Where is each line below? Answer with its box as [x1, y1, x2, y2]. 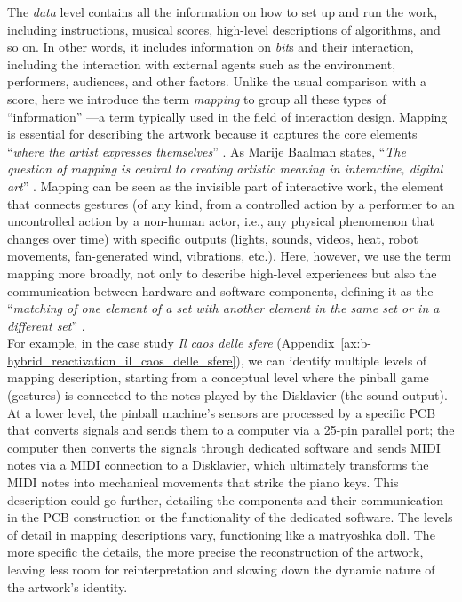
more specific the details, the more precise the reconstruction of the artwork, [7, 542, 424, 561]
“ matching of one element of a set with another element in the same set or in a [7, 299, 440, 317]
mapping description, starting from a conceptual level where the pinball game [7, 368, 429, 387]
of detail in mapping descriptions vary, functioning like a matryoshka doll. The [7, 525, 435, 543]
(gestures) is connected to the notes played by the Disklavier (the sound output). [7, 386, 448, 405]
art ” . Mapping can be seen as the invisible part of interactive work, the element [7, 176, 444, 195]
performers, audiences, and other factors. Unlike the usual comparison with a [7, 72, 426, 91]
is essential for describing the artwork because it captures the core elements [7, 124, 418, 143]
